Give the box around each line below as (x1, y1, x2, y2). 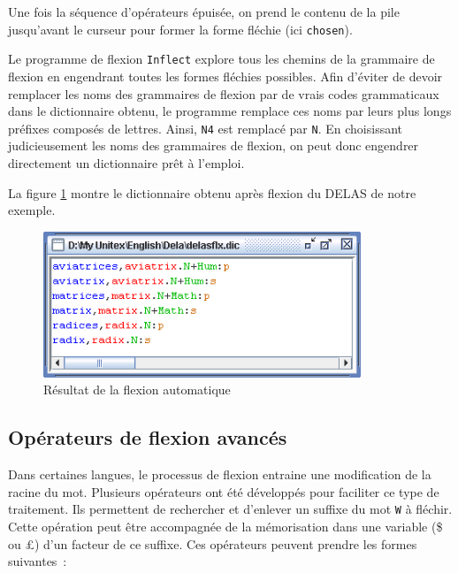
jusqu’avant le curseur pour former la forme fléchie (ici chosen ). (8, 19, 353, 38)
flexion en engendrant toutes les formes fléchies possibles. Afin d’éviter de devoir (8, 66, 443, 85)
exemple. (8, 201, 56, 219)
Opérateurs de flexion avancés (8, 424, 287, 451)
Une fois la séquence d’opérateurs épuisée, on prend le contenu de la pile (8, 3, 400, 20)
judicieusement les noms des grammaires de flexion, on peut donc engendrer (8, 136, 419, 155)
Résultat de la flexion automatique (43, 380, 231, 399)
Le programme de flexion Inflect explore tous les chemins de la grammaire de (8, 50, 435, 68)
